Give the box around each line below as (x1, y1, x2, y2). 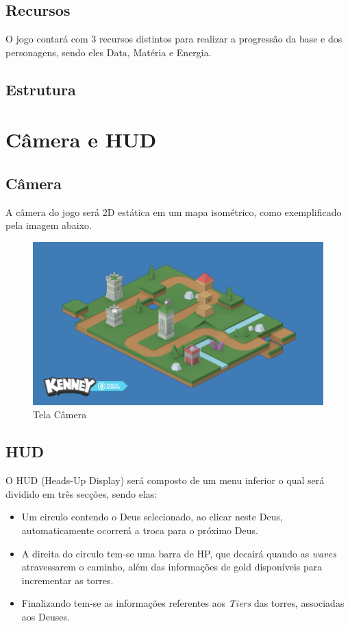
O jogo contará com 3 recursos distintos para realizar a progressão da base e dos (5, 32, 342, 46)
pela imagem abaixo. (5, 218, 92, 232)
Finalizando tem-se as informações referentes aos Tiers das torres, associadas (21, 596, 345, 610)
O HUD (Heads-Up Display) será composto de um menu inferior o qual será (5, 473, 325, 487)
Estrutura (5, 78, 76, 99)
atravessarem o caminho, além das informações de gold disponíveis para (21, 559, 323, 574)
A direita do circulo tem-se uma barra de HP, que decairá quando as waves (21, 546, 336, 560)
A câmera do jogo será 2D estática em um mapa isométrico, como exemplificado (5, 204, 342, 219)
